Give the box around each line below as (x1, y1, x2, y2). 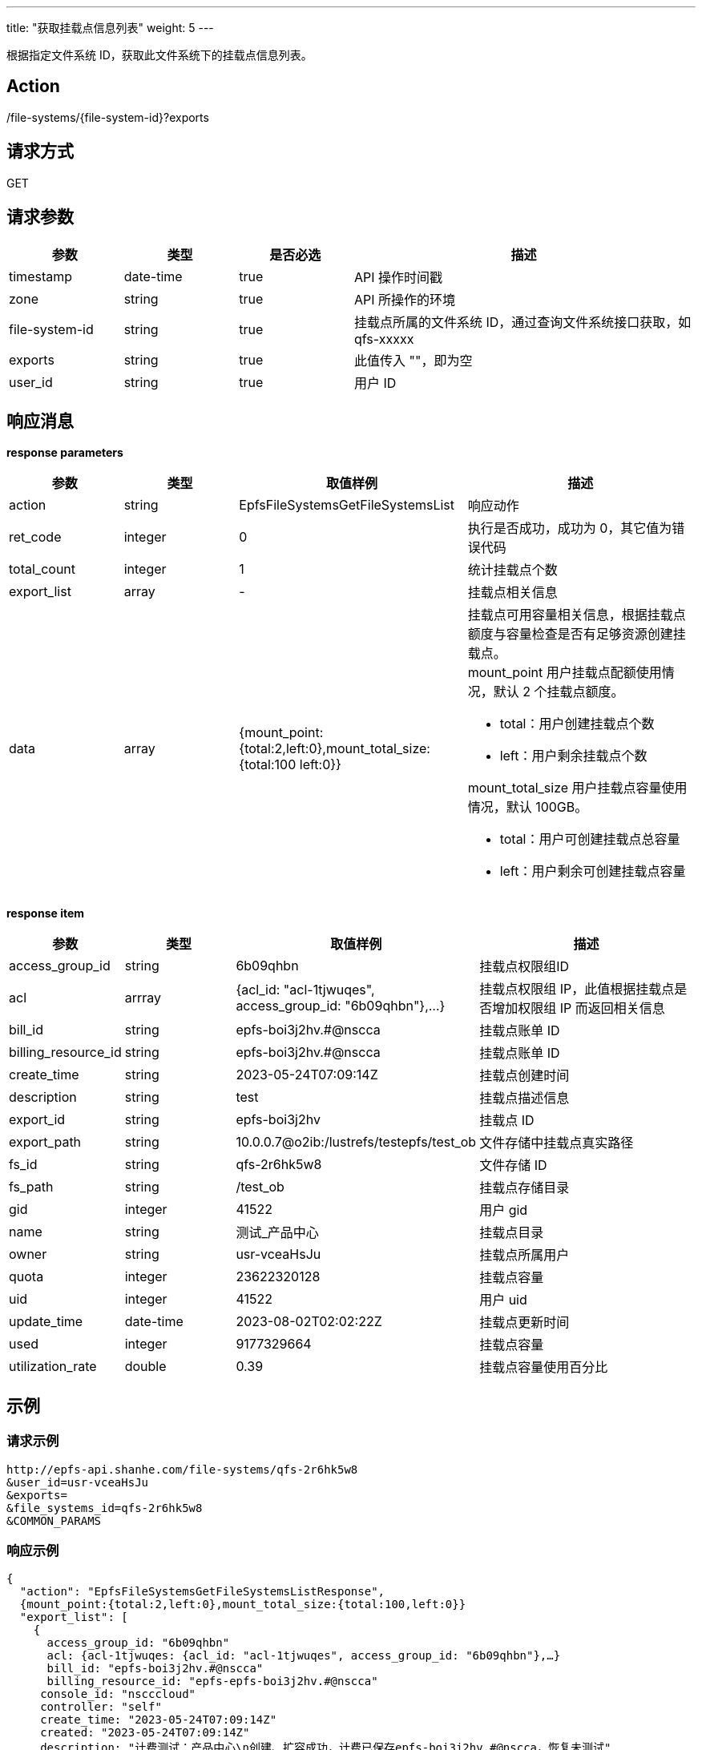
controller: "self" (40, 1700, 162, 1714)
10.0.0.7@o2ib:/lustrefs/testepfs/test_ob (236, 1134, 477, 1151)
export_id (9, 1111, 66, 1128)
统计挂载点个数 (467, 562, 558, 579)
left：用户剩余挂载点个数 (499, 748, 648, 764)
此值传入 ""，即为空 (353, 352, 473, 369)
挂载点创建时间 (479, 1067, 570, 1084)
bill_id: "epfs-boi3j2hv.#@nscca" (46, 1662, 264, 1675)
